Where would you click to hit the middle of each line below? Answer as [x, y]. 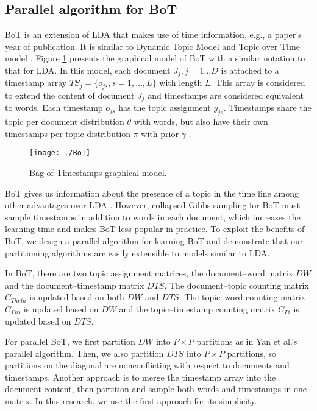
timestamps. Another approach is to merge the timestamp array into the [141, 377]
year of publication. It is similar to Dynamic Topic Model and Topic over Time [152, 46]
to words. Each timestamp [54, 107]
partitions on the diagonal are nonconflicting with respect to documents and [147, 365]
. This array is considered [258, 83]
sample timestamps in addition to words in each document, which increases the [153, 216]
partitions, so [252, 353]
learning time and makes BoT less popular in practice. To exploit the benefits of [155, 229]
